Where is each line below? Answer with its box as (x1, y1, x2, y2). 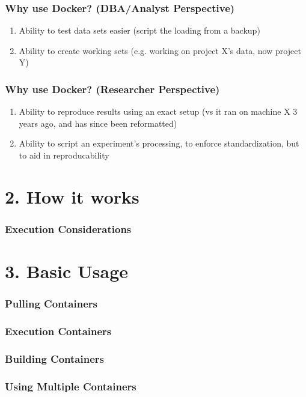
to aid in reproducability (19, 149, 109, 161)
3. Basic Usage (5, 259, 128, 283)
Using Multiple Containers (5, 378, 136, 393)
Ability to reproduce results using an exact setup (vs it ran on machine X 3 (19, 105, 298, 118)
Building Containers (5, 351, 104, 366)
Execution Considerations (5, 221, 132, 236)
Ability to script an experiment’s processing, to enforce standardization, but (19, 137, 299, 150)
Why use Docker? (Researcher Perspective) (5, 81, 220, 96)
